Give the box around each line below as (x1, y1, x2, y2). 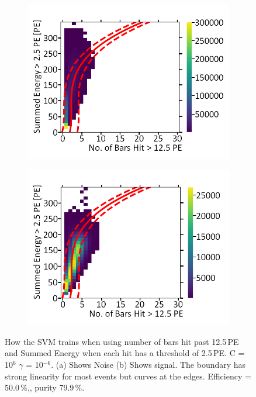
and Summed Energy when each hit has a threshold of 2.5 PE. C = (5, 347, 245, 359)
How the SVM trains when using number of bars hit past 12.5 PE (5, 335, 239, 347)
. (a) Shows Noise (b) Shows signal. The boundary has (51, 358, 246, 371)
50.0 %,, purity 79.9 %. (5, 381, 85, 393)
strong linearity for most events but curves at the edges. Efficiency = (5, 370, 251, 382)
